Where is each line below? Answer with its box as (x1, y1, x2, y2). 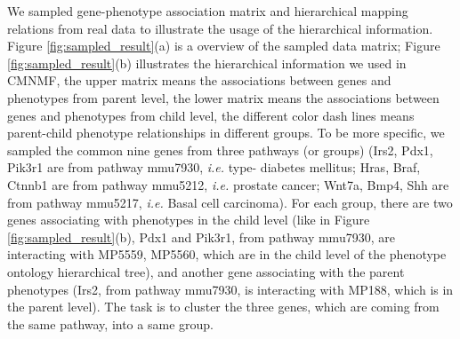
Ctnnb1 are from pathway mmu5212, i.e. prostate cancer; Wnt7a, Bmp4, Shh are (7, 175, 449, 193)
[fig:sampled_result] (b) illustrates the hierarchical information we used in (7, 53, 407, 72)
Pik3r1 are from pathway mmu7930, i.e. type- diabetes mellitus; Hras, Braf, (7, 158, 421, 177)
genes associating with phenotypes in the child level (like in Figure (7, 210, 370, 229)
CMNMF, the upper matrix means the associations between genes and (7, 71, 391, 90)
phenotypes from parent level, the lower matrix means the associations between (7, 88, 440, 106)
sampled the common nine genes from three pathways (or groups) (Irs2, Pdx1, (7, 140, 433, 159)
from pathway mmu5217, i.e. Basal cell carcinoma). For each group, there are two (7, 193, 453, 211)
